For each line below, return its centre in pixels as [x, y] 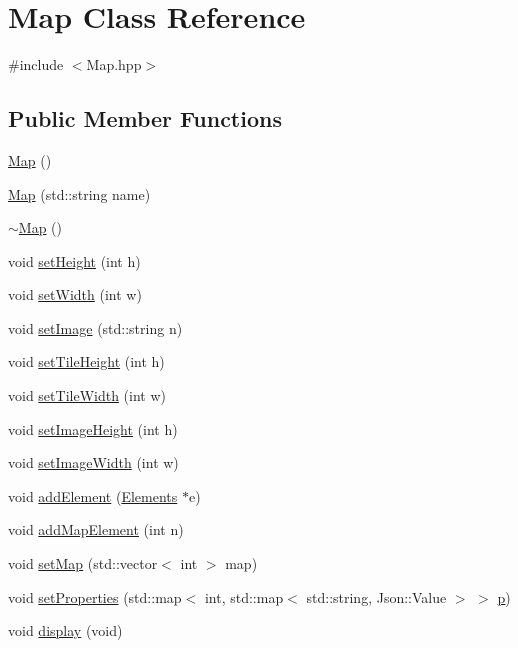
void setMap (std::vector [83, 563]
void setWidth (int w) [75, 294]
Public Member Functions [145, 118]
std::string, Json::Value [376, 596]
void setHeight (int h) [74, 260]
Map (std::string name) [79, 193]
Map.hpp [114, 64]
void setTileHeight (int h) [86, 361]
